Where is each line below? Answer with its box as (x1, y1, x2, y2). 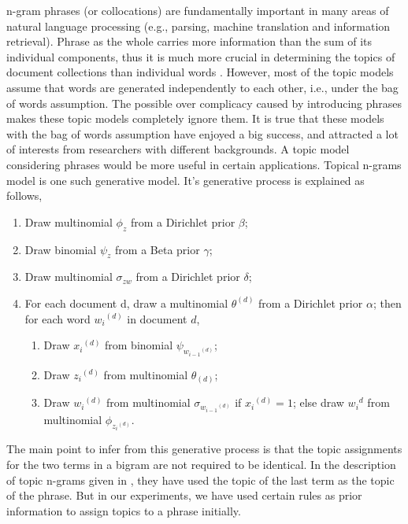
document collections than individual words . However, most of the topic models (6, 64, 394, 80)
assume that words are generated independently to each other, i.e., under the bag (6, 79, 399, 95)
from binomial (105, 337, 173, 353)
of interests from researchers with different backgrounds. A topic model (6, 141, 350, 157)
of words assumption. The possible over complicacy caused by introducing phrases (6, 94, 402, 111)
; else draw (292, 394, 344, 411)
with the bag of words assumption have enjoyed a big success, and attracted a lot (6, 125, 399, 142)
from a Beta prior (115, 241, 200, 257)
